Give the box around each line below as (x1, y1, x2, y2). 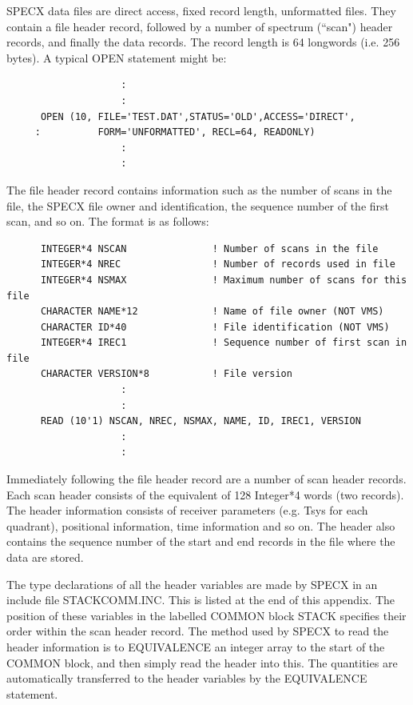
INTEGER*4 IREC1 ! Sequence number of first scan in (40, 337, 407, 349)
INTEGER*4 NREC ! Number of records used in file (40, 258, 395, 270)
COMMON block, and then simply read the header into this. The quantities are (6, 654, 398, 671)
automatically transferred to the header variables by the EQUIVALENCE (6, 670, 367, 687)
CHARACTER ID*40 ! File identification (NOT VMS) (40, 321, 390, 333)
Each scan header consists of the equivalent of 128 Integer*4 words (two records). (6, 486, 404, 503)
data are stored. (6, 549, 84, 565)
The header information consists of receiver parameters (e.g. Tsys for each (6, 502, 368, 519)
